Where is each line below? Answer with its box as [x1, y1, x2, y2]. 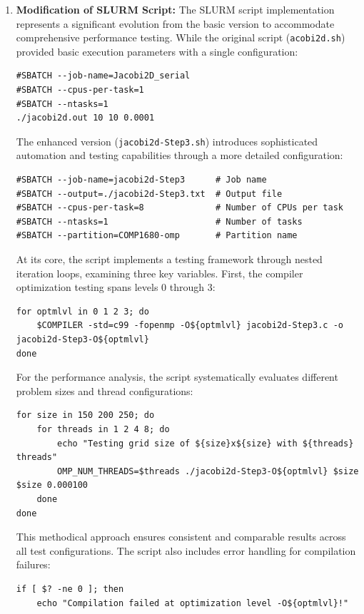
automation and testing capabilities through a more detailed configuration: [16, 148, 343, 163]
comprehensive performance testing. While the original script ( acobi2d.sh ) [16, 30, 345, 45]
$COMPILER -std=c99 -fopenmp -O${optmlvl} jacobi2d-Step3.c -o [36, 320, 343, 331]
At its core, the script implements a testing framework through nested [16, 252, 323, 267]
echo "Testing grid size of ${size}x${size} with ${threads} [57, 438, 354, 449]
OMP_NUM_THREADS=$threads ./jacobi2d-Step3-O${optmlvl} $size [57, 466, 359, 476]
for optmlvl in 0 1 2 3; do [16, 306, 149, 317]
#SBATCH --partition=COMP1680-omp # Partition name [16, 230, 298, 241]
